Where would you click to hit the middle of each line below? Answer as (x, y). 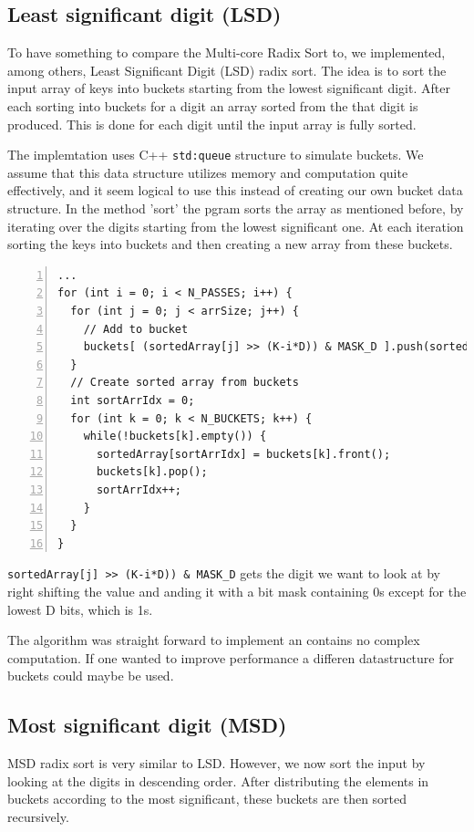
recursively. (38, 816)
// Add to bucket (136, 329)
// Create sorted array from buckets (185, 383)
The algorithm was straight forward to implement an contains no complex (214, 640)
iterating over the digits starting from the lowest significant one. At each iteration (236, 226)
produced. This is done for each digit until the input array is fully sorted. (212, 124)
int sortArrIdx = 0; (133, 400)
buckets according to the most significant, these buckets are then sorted (207, 799)
